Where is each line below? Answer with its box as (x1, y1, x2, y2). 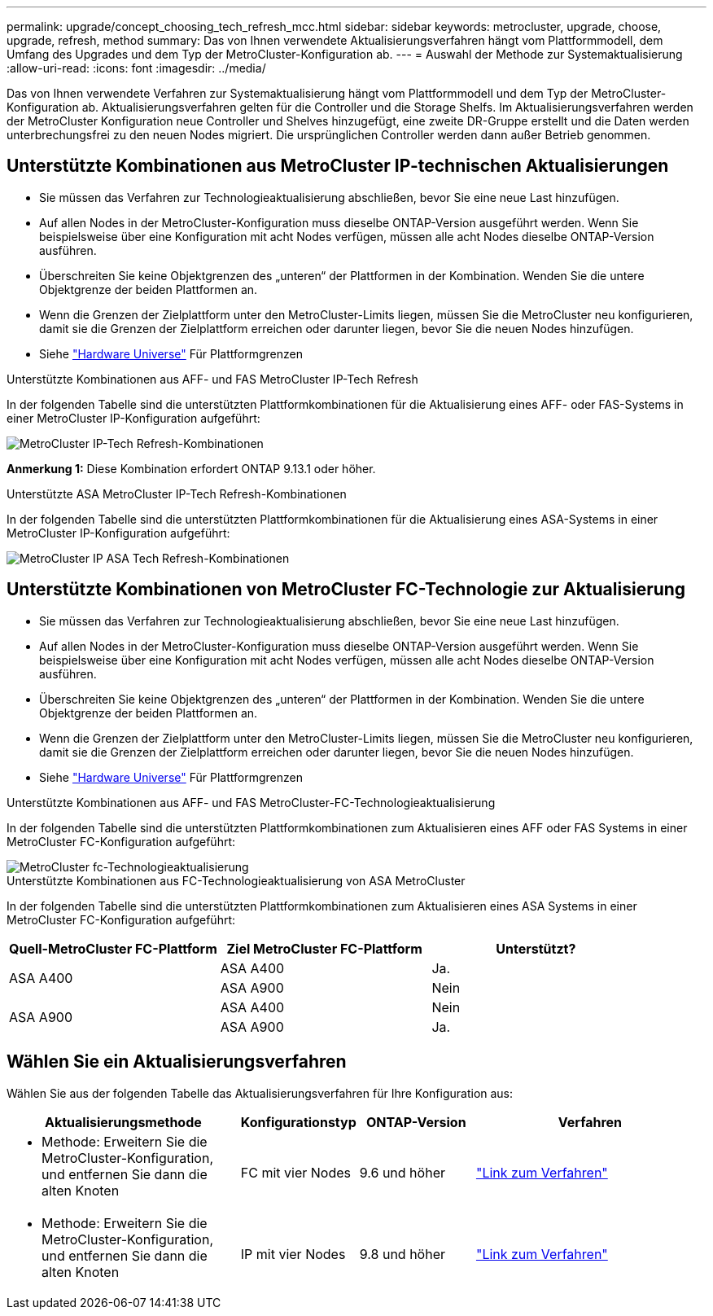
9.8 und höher (359, 1245, 446, 1262)
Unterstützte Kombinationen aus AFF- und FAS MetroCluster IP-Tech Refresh (7, 371, 418, 386)
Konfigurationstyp (240, 1113, 356, 1130)
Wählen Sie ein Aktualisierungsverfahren (7, 1051, 347, 1073)
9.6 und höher (359, 1164, 445, 1181)
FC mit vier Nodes (240, 1164, 351, 1181)
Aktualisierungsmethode (45, 1113, 202, 1130)
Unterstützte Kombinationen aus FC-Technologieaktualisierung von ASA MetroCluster (7, 873, 466, 888)
